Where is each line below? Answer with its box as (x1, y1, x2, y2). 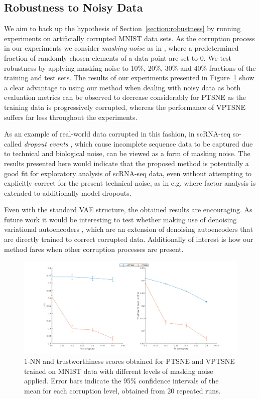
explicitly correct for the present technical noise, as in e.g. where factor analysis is (4, 178, 256, 188)
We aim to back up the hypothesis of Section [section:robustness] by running (4, 23, 241, 34)
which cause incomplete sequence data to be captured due (74, 138, 253, 149)
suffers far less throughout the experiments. (4, 111, 138, 122)
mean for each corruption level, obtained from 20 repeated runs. (24, 385, 221, 395)
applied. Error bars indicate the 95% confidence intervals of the (24, 375, 219, 386)
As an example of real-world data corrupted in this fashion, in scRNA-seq (4, 128, 231, 139)
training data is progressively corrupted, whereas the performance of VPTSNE (4, 101, 245, 112)
